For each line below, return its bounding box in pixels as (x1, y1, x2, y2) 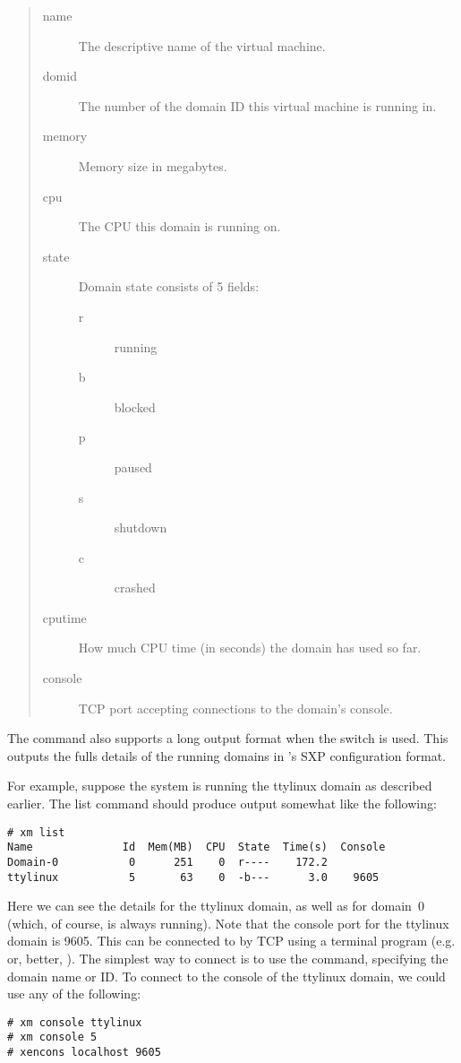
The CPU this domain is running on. (78, 217, 281, 236)
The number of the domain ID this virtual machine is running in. (78, 96, 437, 115)
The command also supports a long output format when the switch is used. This (7, 729, 448, 748)
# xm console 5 (7, 1031, 98, 1044)
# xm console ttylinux (7, 1015, 142, 1029)
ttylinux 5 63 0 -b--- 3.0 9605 (7, 870, 380, 884)
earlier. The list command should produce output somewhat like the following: (7, 794, 437, 813)
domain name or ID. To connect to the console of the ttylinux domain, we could (7, 966, 446, 985)
